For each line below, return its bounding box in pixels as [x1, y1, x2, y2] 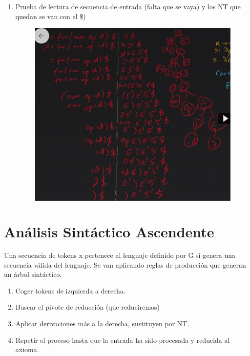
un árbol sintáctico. [4, 269, 62, 279]
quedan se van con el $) [15, 11, 86, 21]
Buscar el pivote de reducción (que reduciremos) [15, 302, 160, 312]
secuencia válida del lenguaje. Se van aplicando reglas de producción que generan [4, 259, 246, 270]
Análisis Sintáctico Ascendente [4, 222, 214, 241]
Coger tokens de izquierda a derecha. [15, 285, 125, 295]
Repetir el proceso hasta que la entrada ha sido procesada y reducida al [15, 335, 230, 345]
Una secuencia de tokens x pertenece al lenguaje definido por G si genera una [4, 250, 236, 260]
